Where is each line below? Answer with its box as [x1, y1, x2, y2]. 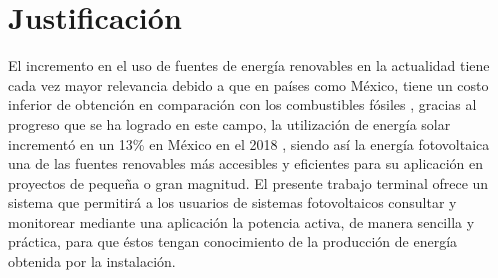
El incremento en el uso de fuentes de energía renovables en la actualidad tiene [8, 55, 490, 76]
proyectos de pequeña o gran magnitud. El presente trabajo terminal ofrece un [8, 172, 489, 193]
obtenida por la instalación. [8, 251, 176, 272]
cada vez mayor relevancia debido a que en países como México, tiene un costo [8, 74, 489, 95]
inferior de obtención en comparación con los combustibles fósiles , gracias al [8, 94, 477, 115]
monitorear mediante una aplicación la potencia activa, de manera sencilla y [8, 211, 475, 232]
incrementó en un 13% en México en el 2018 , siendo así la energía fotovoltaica [8, 133, 490, 154]
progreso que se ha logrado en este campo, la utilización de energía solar [8, 113, 451, 134]
